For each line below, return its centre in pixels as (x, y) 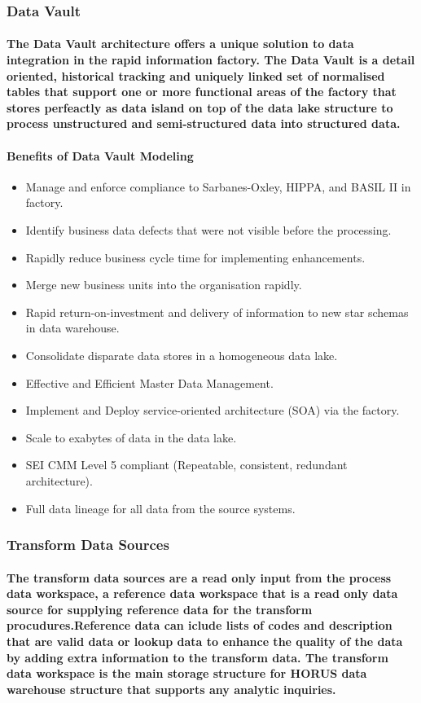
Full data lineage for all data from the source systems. (160, 508)
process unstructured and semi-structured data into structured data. (204, 123)
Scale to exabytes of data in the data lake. (131, 437)
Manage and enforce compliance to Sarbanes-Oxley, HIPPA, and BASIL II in (218, 186)
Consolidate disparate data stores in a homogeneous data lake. (182, 355)
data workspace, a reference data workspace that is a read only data (202, 593)
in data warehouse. (72, 328)
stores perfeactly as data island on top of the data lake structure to (200, 107)
